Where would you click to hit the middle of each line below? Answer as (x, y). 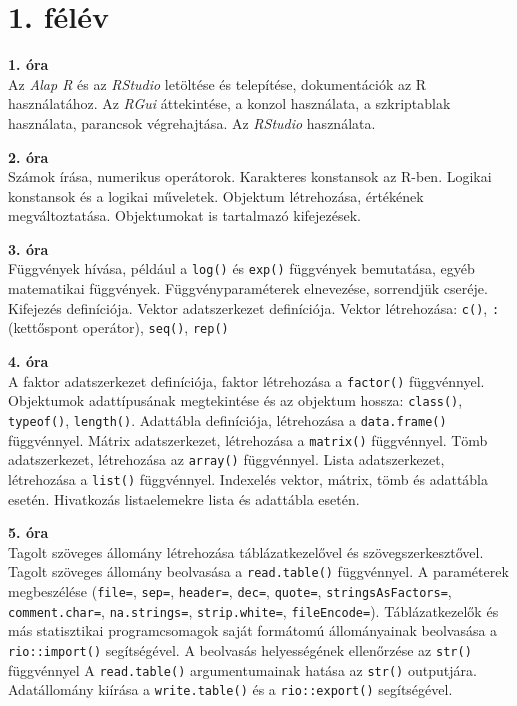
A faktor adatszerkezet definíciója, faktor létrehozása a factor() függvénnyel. (246, 380)
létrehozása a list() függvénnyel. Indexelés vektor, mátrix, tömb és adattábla (248, 478)
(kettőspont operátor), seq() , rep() (118, 327)
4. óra (28, 361)
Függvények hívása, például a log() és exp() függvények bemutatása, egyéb (241, 268)
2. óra (28, 156)
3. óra (28, 248)
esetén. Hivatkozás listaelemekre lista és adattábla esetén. (184, 498)
